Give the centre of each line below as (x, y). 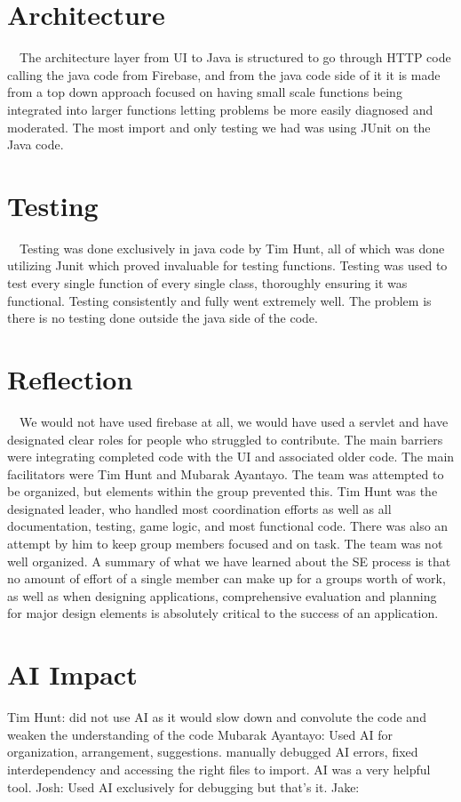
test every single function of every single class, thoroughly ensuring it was (207, 283)
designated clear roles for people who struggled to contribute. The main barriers (225, 439)
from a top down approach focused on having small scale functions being (205, 92)
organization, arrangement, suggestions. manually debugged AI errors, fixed (213, 752)
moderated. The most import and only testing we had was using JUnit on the (219, 127)
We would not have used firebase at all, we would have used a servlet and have (234, 421)
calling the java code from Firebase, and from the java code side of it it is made (224, 74)
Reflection (70, 378)
